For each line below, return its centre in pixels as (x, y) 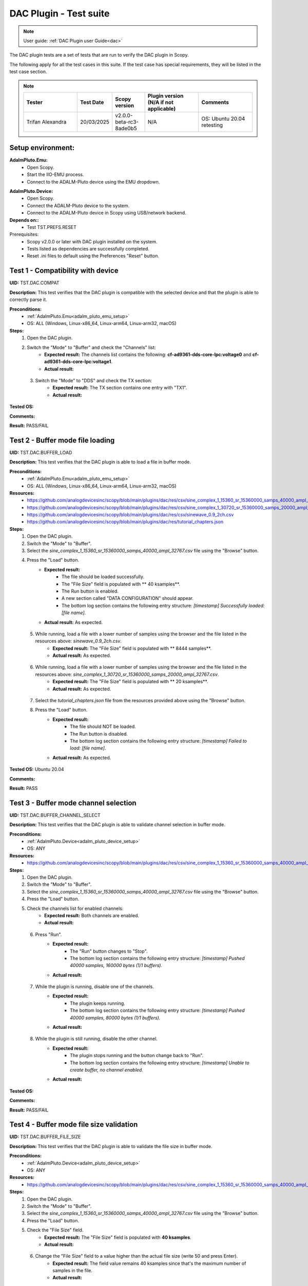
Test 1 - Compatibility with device (64, 271)
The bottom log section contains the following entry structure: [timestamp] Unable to (160, 1063)
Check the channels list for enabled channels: (75, 908)
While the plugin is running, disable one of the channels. (94, 987)
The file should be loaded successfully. (103, 577)
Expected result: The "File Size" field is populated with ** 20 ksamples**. (130, 682)
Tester (35, 102)
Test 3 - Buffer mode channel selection (73, 803)
